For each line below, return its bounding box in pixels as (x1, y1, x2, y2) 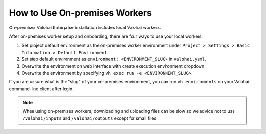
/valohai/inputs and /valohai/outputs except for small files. (22, 115, 158, 121)
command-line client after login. (9, 86, 74, 92)
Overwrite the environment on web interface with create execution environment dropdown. (21, 63, 206, 69)
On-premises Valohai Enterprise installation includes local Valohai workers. (9, 25, 161, 30)
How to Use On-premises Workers (9, 7, 152, 18)
